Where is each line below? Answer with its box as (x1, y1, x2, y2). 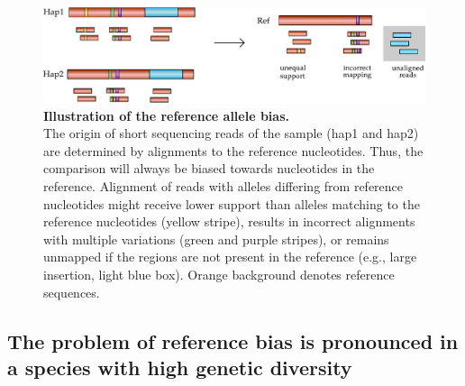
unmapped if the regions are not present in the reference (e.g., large (43, 247, 417, 266)
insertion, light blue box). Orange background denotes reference (43, 264, 395, 283)
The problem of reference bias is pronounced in (7, 326, 459, 354)
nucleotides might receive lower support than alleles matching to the (43, 194, 420, 213)
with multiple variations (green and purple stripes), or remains (43, 229, 389, 248)
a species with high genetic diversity (7, 353, 352, 381)
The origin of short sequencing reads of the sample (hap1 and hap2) (43, 124, 419, 142)
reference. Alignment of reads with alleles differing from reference (43, 176, 404, 195)
